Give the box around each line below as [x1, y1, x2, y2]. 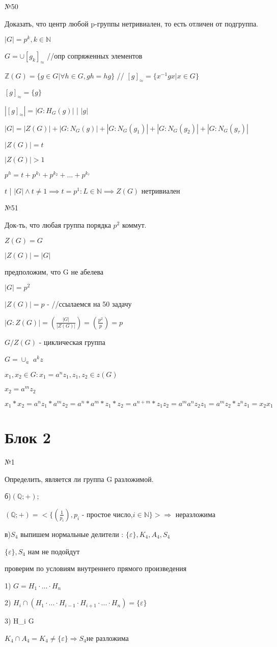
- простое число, [81, 508, 133, 519]
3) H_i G [5, 615, 34, 626]
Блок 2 [5, 427, 51, 448]
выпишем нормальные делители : [20, 528, 124, 539]
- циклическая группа [39, 336, 105, 347]
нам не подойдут [27, 546, 80, 556]
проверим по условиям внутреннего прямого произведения [5, 563, 187, 574]
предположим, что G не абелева [5, 266, 104, 277]
